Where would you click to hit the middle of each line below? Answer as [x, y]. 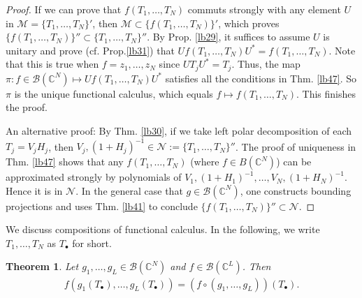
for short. [92, 243]
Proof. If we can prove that [64, 9]
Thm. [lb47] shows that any [65, 162]
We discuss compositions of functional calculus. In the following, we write [163, 229]
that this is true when [52, 64]
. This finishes [326, 93]
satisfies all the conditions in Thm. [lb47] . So [261, 78]
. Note [342, 50]
